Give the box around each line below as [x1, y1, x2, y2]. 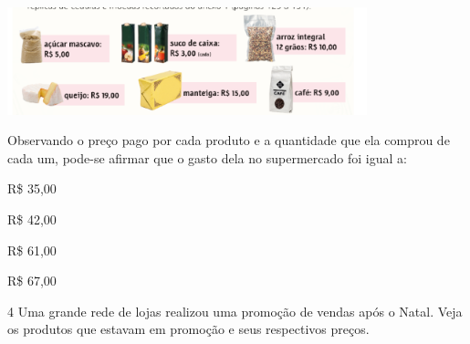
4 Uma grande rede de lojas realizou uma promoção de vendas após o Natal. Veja [7, 301, 463, 320]
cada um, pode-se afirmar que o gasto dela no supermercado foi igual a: [7, 148, 407, 167]
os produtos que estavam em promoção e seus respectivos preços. [7, 319, 370, 339]
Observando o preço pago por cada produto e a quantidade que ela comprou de [7, 130, 450, 150]
